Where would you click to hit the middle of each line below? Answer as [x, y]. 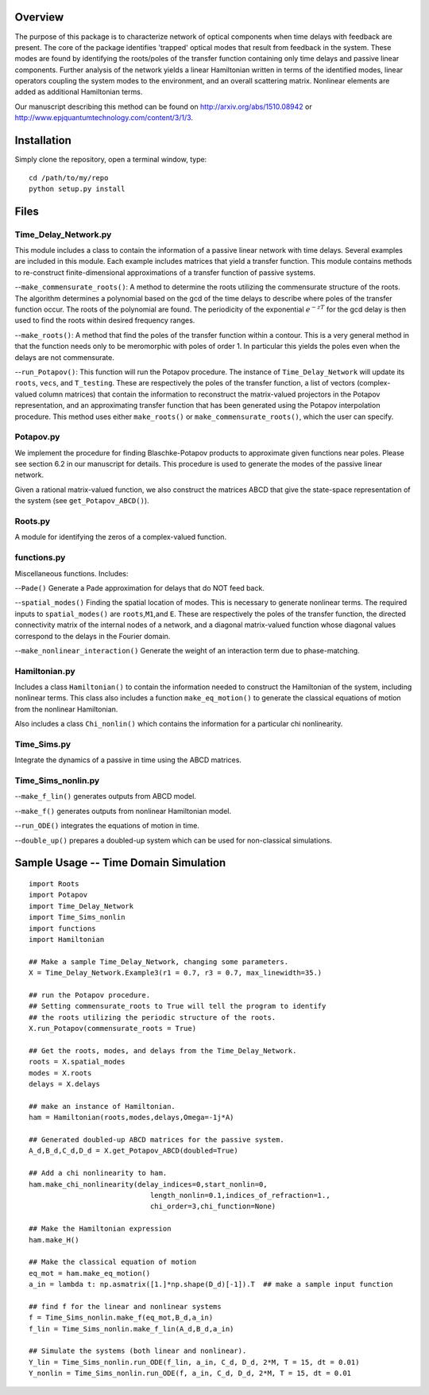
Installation [43, 140]
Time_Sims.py [43, 744]
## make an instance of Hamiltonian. [102, 1106]
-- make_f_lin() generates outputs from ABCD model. [105, 796]
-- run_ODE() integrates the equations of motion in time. [107, 826]
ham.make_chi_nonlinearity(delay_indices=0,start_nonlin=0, [148, 1184]
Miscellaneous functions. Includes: [71, 573]
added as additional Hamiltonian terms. [79, 92]
